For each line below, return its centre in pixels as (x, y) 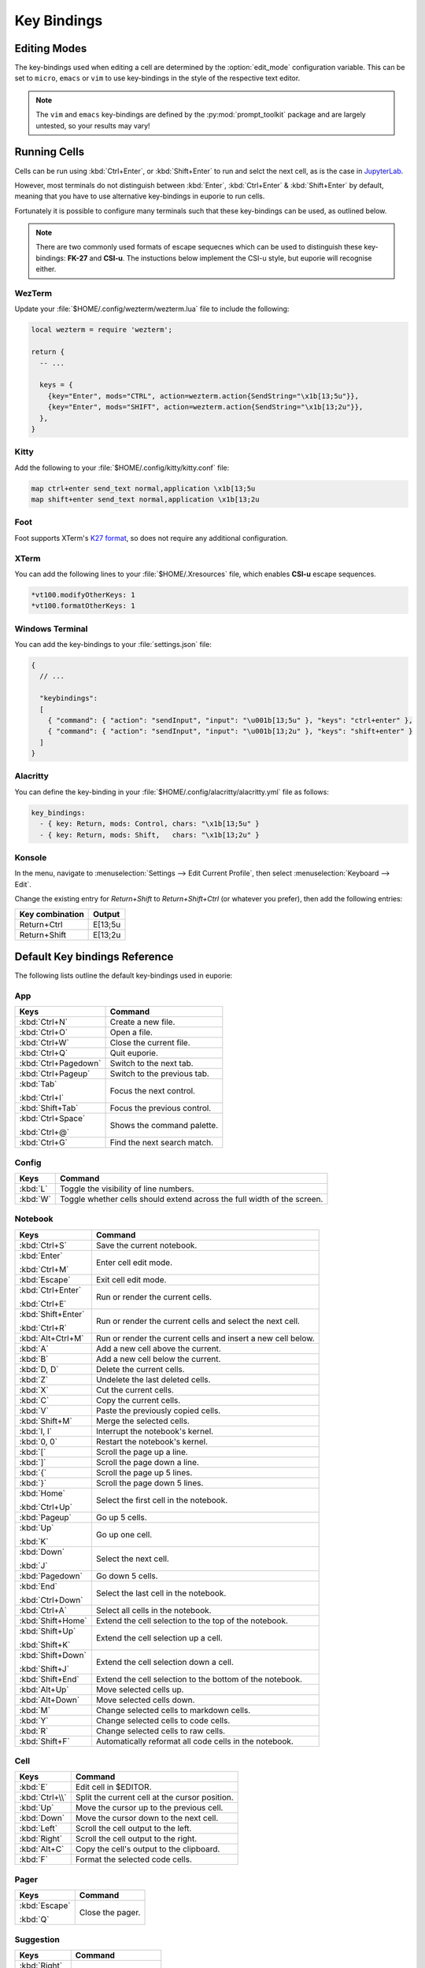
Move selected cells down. (145, 1700)
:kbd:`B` (34, 1359)
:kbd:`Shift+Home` (53, 1620)
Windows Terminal (51, 628)
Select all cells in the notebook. (153, 1610)
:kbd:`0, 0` (39, 1441)
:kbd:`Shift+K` (45, 1644)
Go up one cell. (124, 1534)
